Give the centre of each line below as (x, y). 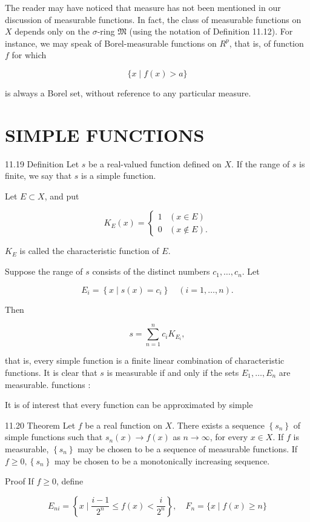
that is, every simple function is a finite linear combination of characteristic (145, 360)
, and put (62, 196)
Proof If (19, 481)
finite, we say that (38, 176)
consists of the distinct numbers (151, 271)
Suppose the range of (44, 271)
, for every (229, 437)
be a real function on (124, 425)
